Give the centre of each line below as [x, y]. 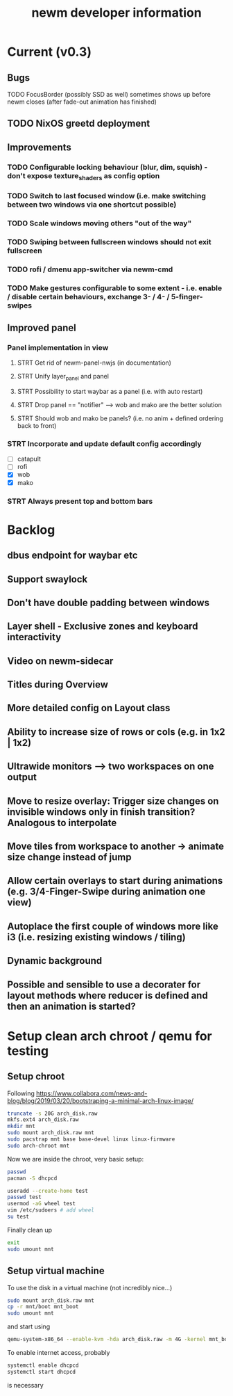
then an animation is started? [72, 1006]
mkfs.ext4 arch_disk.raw [43, 1120]
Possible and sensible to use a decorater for [104, 984]
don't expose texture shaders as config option [84, 176]
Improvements [39, 147]
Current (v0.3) [50, 52]
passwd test [24, 1197]
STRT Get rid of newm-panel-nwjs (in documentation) [94, 363]
